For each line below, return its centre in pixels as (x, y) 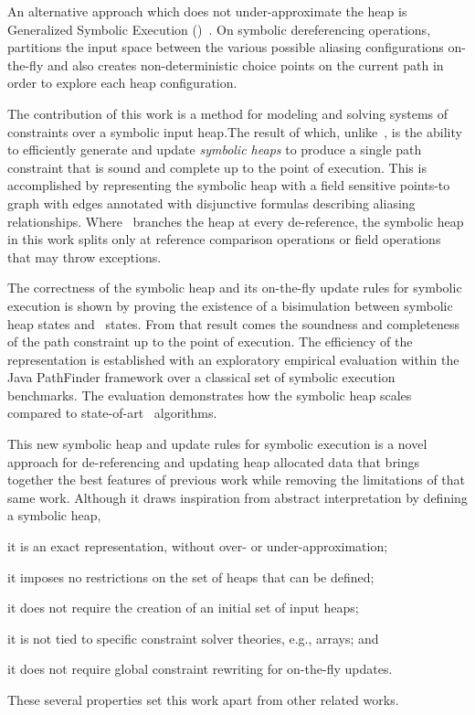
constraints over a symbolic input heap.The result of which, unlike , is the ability (235, 131)
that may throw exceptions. (84, 256)
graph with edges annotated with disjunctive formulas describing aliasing (211, 203)
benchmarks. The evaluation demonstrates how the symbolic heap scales (210, 395)
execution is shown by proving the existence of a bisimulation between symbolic (230, 305)
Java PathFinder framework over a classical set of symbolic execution (201, 377)
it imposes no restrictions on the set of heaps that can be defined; (191, 576)
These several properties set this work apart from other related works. (203, 699)
